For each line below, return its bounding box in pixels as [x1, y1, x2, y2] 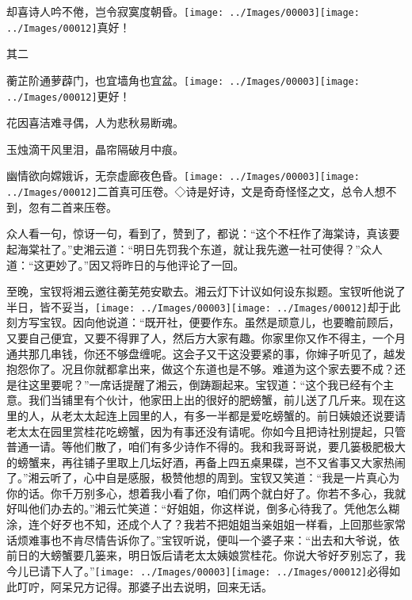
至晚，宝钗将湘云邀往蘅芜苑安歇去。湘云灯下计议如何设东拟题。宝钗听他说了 [6, 283, 406, 300]
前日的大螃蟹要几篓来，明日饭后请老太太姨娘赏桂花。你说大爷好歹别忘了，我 [6, 547, 406, 564]
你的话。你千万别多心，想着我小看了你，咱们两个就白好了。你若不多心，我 [6, 484, 395, 501]
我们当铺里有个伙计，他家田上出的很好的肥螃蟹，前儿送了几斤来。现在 [28, 392, 395, 408]
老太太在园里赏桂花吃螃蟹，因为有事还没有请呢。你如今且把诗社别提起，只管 [6, 422, 406, 439]
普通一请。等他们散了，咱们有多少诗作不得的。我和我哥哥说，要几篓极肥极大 [6, 438, 406, 455]
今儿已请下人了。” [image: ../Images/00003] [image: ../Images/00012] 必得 [6, 562, 390, 579]
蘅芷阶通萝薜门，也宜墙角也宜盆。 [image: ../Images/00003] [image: [6, 71, 360, 88]
